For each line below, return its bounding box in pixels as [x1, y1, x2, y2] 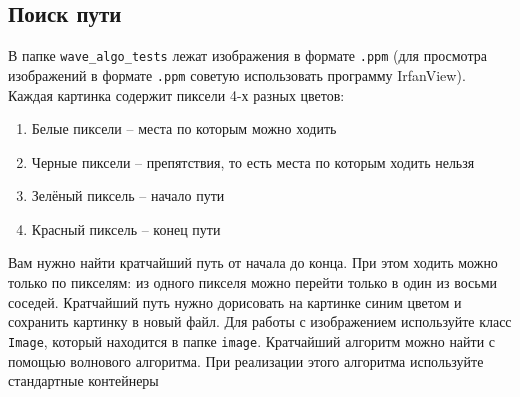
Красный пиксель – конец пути [31, 218, 221, 239]
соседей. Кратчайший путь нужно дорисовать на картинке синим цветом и [8, 291, 462, 312]
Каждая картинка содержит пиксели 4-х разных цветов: [8, 84, 345, 105]
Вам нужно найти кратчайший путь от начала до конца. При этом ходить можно [8, 252, 498, 273]
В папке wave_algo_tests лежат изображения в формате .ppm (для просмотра [8, 45, 487, 66]
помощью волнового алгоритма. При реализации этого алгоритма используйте [8, 350, 484, 371]
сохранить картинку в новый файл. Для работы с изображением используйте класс [8, 311, 512, 332]
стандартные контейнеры [8, 370, 159, 391]
